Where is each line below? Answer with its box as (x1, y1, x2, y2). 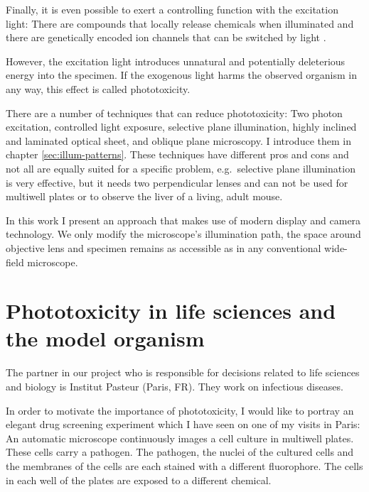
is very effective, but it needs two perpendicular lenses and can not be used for (6, 175, 348, 190)
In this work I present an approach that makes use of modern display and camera (6, 212, 361, 227)
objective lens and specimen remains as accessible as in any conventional (6, 240, 321, 255)
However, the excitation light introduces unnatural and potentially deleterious (6, 53, 346, 68)
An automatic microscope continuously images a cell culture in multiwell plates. (6, 430, 354, 445)
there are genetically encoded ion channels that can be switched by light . (6, 30, 326, 45)
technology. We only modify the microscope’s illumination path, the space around (6, 226, 361, 241)
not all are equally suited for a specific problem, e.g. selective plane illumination (6, 160, 355, 175)
